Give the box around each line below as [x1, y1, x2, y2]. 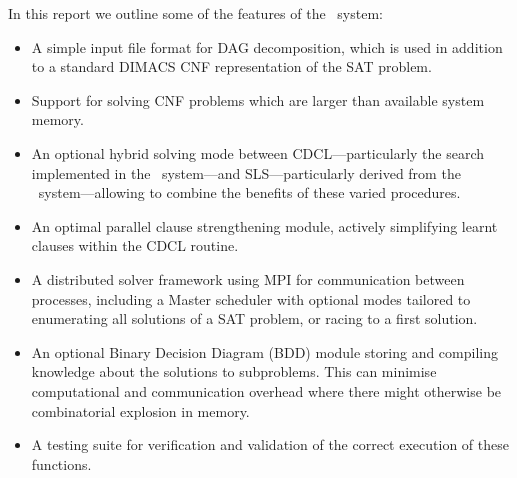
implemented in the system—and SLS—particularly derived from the [31, 162, 461, 183]
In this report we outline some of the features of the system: [8, 3, 383, 23]
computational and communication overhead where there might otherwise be [31, 380, 502, 401]
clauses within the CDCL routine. [31, 235, 239, 256]
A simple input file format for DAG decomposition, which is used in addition [31, 36, 503, 57]
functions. [31, 453, 92, 474]
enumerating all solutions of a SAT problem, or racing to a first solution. [31, 308, 478, 329]
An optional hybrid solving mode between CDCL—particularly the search [31, 142, 485, 163]
